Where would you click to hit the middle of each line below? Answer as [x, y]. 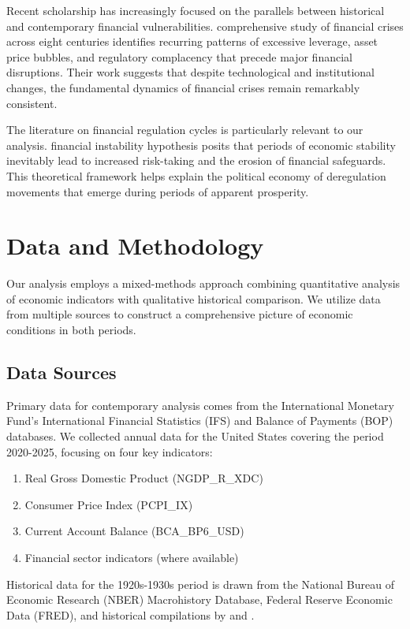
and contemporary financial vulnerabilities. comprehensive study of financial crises [205, 26]
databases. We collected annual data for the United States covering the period [195, 436]
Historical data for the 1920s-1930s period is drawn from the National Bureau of [200, 584]
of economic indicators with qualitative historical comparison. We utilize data [194, 298]
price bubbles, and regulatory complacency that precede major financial [179, 56]
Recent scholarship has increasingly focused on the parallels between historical [196, 10]
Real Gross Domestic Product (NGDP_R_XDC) [144, 478]
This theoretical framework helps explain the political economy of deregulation [196, 175]
